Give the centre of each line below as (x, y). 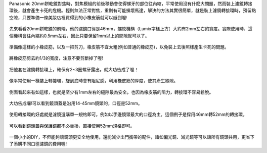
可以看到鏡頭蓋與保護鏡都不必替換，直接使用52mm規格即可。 (72, 126)
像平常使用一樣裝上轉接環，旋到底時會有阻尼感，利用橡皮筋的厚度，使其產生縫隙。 (93, 81)
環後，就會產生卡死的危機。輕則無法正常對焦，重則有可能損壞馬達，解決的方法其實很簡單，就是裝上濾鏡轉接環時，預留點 (133, 10)
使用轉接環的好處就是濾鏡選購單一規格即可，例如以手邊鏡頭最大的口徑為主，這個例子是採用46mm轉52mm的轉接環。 (128, 114)
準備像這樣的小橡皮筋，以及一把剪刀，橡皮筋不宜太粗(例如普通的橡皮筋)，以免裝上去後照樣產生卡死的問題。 (119, 47)
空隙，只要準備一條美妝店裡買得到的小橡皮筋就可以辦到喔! (68, 17)
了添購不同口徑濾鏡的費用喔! (38, 144)
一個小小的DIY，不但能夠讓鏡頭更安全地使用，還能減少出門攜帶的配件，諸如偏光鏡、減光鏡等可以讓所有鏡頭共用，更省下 (132, 137)
